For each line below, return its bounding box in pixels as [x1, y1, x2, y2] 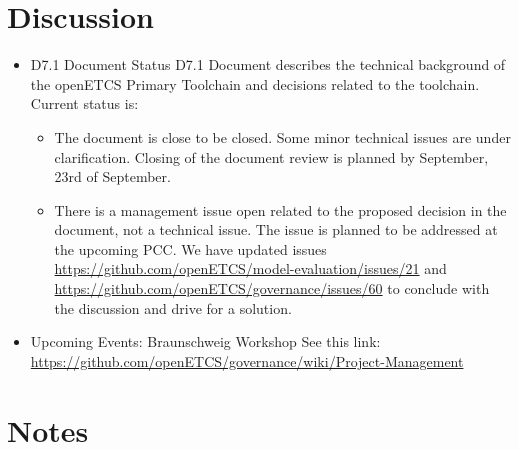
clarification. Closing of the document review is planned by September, [54, 146, 489, 167]
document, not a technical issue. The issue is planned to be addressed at [54, 219, 498, 240]
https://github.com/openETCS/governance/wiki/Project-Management [30, 350, 464, 371]
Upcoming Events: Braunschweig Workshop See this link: [30, 331, 381, 352]
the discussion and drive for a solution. [54, 297, 292, 318]
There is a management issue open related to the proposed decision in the [54, 199, 507, 220]
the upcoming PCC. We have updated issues [54, 238, 327, 259]
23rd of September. [54, 166, 171, 187]
